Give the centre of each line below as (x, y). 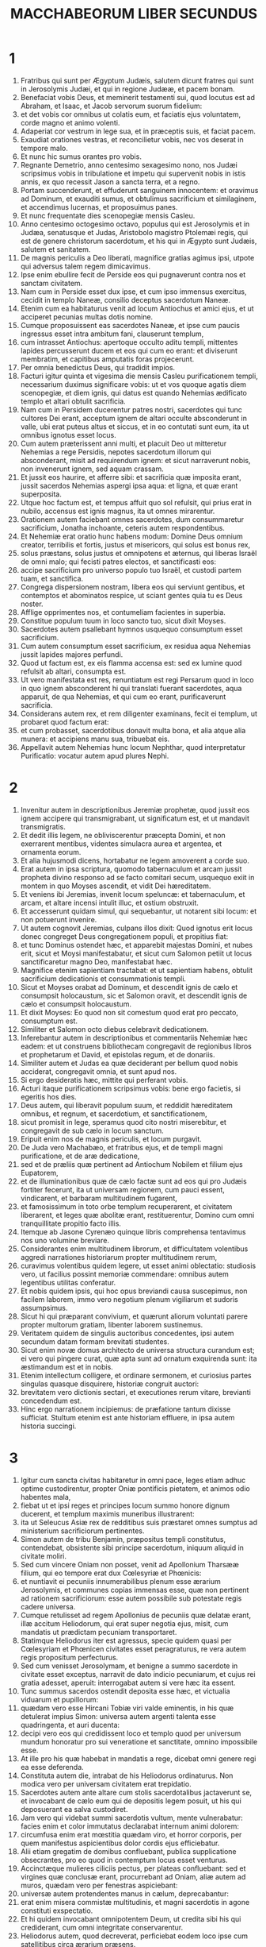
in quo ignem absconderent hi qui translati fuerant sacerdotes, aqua (131, 688)
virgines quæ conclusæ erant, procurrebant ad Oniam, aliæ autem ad (133, 1876)
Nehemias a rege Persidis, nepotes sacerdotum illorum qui (116, 452)
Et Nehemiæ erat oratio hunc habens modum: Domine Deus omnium (132, 536)
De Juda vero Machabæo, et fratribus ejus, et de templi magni (122, 1147)
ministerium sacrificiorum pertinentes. (82, 1531)
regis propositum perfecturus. (69, 1657)
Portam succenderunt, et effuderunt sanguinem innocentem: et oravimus (139, 190)
